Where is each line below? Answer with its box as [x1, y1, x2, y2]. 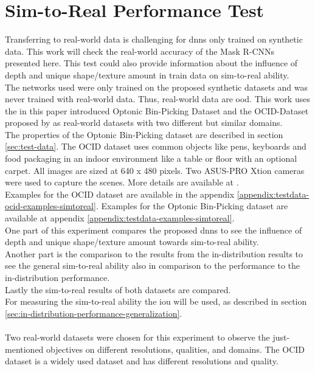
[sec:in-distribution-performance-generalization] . [5, 307, 182, 319]
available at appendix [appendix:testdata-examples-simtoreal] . [5, 212, 235, 224]
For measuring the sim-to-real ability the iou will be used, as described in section [5, 295, 307, 308]
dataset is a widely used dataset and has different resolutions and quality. [5, 355, 279, 367]
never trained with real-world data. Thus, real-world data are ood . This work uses [5, 92, 310, 105]
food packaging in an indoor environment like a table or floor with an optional [5, 152, 297, 165]
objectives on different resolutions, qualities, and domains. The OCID [46, 342, 305, 355]
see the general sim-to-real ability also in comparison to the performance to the [5, 259, 300, 272]
